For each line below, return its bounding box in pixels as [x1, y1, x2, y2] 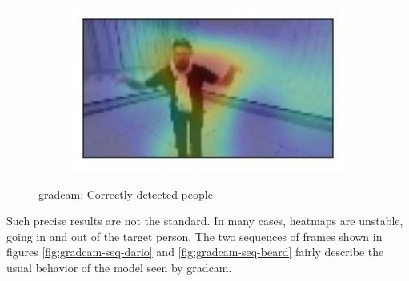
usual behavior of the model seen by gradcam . [6, 259, 232, 275]
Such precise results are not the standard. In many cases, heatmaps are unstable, [6, 212, 403, 229]
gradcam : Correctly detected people [38, 185, 213, 202]
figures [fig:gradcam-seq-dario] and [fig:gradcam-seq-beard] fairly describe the [6, 243, 384, 260]
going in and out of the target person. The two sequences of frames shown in [6, 228, 383, 244]
